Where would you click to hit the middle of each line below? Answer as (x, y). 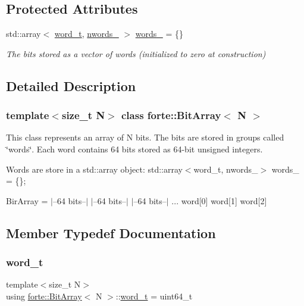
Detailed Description (71, 85)
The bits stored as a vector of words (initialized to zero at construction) (136, 53)
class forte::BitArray (171, 115)
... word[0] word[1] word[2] (219, 200)
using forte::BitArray (44, 296)
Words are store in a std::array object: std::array (94, 169)
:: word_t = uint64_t (154, 296)
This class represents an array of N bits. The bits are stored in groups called (145, 137)
